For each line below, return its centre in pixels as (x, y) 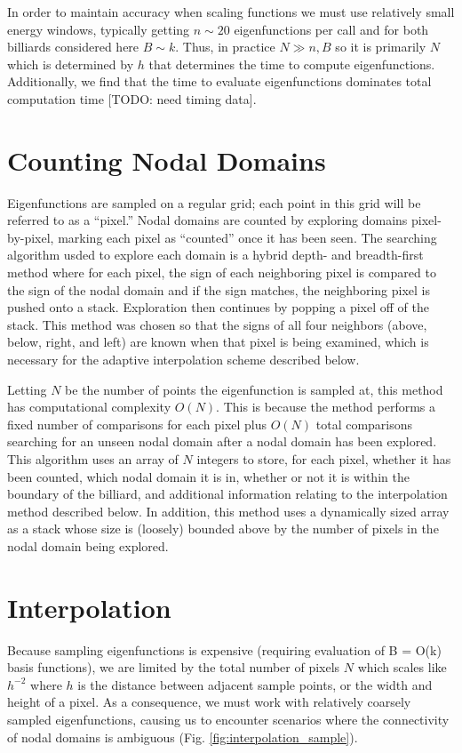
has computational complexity (89, 407)
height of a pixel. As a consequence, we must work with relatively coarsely (209, 702)
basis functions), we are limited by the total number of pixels (174, 667)
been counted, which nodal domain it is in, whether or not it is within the (208, 476)
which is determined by (71, 64)
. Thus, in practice (225, 47)
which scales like (402, 667)
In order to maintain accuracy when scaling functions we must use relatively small (231, 12)
